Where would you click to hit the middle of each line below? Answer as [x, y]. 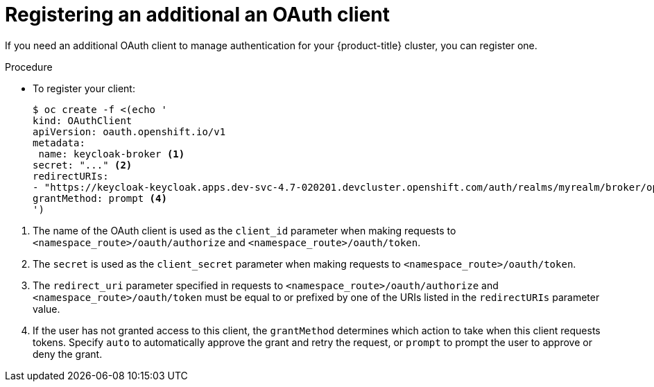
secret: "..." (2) [83, 165]
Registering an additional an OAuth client [198, 15]
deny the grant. [68, 354]
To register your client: [84, 88]
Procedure [29, 67]
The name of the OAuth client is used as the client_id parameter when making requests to [244, 230]
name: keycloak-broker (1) [112, 154]
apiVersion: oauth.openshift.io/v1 [129, 131]
